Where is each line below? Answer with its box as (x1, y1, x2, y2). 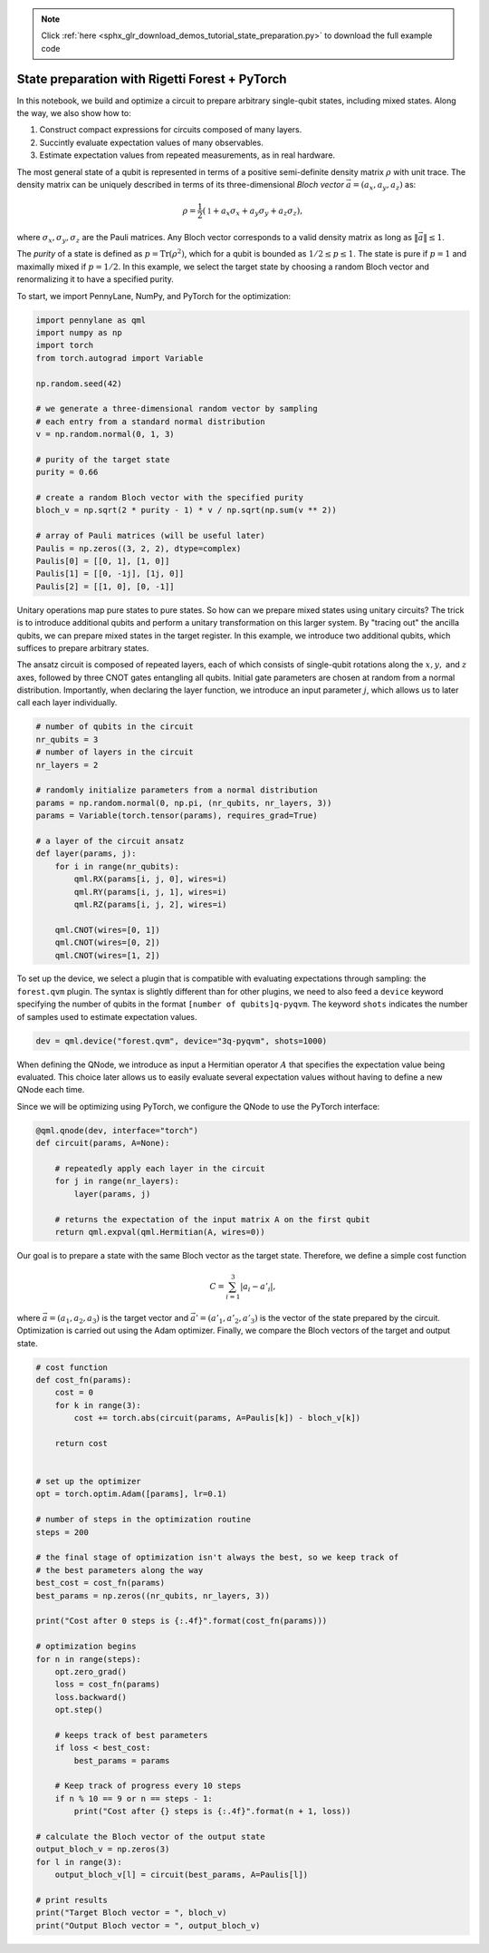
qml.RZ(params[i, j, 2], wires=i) (73, 899, 227, 909)
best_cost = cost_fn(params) (35, 1578, 166, 1589)
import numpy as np (35, 327, 122, 337)
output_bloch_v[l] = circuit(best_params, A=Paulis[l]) (54, 1870, 309, 1880)
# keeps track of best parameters (54, 1730, 208, 1740)
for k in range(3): (54, 1400, 142, 1410)
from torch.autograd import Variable (35, 353, 204, 363)
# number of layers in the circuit (35, 747, 194, 757)
